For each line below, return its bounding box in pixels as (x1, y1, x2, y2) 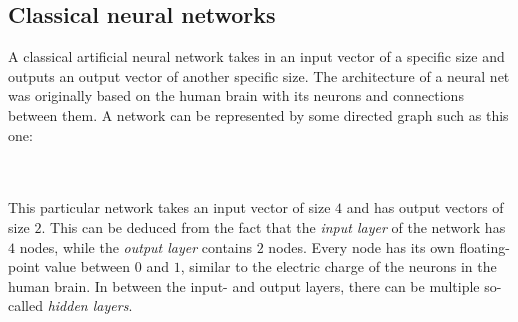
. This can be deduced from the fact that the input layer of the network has (41, 216, 506, 237)
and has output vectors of (346, 197, 504, 218)
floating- (459, 236, 510, 257)
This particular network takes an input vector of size (8, 197, 331, 218)
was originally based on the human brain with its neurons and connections (8, 85, 464, 106)
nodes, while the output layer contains (19, 236, 253, 257)
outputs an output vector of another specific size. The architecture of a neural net (8, 65, 510, 86)
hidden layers (47, 295, 129, 316)
